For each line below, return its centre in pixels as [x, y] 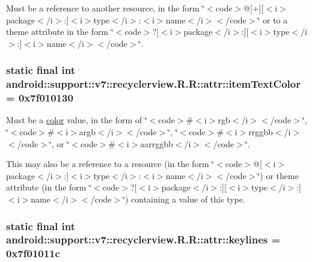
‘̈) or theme [278, 175]
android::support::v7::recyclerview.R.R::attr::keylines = [143, 239]
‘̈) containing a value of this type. [184, 199]
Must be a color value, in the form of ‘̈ [77, 120]
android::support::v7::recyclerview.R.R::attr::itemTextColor [153, 84]
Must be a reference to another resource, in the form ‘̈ [106, 8]
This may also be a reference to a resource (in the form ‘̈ [110, 164]
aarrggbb [157, 143]
